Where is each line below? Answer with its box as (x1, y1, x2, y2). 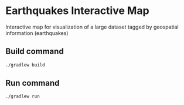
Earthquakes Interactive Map (5, 4, 150, 17)
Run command (5, 78, 60, 88)
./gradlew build (5, 62, 45, 68)
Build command (5, 47, 64, 57)
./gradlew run (5, 93, 40, 100)
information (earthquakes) (5, 29, 69, 36)
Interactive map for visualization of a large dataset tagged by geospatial (5, 23, 179, 30)
